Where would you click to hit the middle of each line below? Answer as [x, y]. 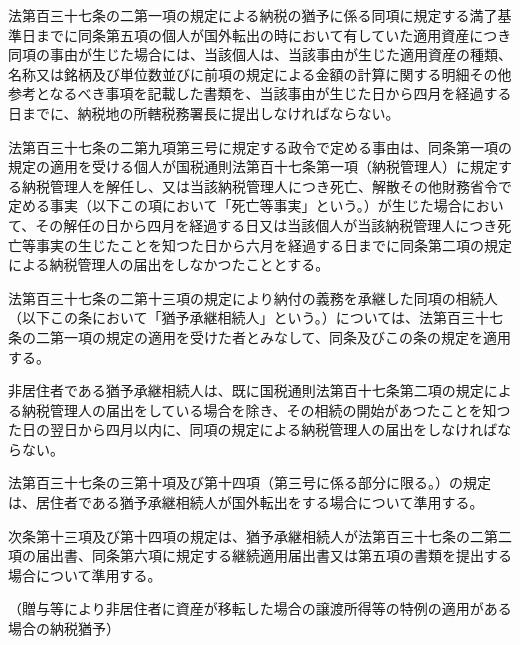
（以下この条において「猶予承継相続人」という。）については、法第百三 [242, 317]
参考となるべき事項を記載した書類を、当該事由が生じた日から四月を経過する [260, 93]
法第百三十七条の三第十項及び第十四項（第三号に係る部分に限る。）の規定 [249, 482]
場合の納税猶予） [64, 628]
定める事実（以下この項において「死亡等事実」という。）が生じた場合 [235, 205]
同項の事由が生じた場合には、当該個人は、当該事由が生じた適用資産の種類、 [260, 54]
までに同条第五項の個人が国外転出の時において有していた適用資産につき [273, 34]
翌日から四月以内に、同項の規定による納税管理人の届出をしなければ [273, 429]
